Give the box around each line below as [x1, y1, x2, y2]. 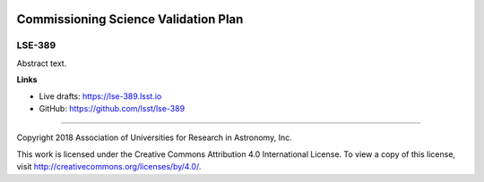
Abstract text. [16, 58, 67, 69]
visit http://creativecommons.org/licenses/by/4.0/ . [16, 161, 202, 172]
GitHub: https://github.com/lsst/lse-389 [39, 103, 186, 113]
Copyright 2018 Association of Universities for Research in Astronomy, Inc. [16, 132, 292, 143]
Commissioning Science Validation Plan [16, 12, 244, 27]
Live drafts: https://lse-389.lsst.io [39, 90, 162, 102]
